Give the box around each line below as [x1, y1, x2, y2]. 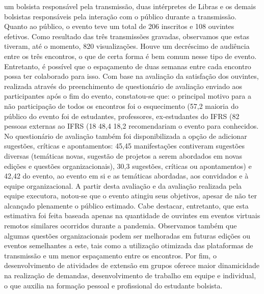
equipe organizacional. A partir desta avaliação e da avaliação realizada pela [4, 180, 242, 191]
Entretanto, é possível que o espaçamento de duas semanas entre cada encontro [4, 61, 251, 71]
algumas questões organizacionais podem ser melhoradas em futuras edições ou [4, 230, 250, 241]
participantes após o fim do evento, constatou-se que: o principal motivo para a [4, 91, 251, 101]
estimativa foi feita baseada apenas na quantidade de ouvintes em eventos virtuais [4, 210, 260, 221]
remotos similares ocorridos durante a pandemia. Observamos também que [4, 220, 237, 231]
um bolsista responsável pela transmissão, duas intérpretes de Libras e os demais [4, 1, 256, 11]
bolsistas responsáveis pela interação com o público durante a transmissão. [4, 11, 236, 21]
